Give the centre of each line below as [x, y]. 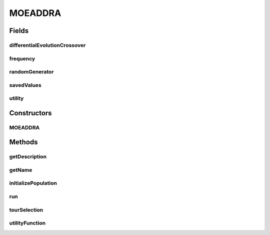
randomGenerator [31, 72]
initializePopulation [33, 183]
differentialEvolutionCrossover [47, 45]
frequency [22, 58]
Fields [19, 31]
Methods [23, 142]
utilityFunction [27, 223]
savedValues [25, 85]
